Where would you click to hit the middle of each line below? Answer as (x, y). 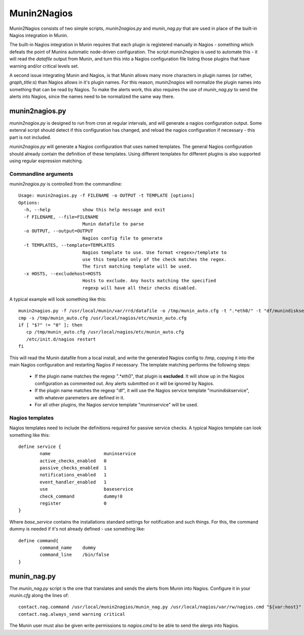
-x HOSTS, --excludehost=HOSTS (62, 273)
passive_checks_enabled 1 (73, 468)
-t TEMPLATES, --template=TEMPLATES (69, 245)
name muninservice (88, 454)
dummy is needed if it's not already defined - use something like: (77, 529)
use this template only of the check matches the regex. (155, 259)
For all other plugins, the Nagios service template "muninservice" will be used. (117, 405)
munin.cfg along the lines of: (39, 595)
